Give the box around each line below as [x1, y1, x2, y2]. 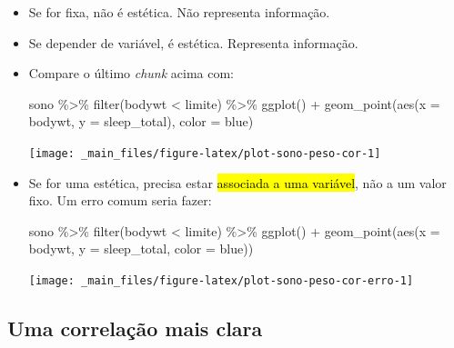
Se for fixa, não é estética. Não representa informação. [28, 3, 330, 21]
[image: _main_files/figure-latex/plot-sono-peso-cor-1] [28, 146, 381, 160]
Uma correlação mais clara [7, 314, 263, 343]
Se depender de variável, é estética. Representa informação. [28, 33, 358, 52]
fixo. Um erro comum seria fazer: [28, 191, 212, 210]
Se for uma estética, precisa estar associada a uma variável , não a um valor [28, 173, 447, 192]
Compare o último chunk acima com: [28, 64, 235, 83]
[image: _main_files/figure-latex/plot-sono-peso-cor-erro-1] [28, 274, 414, 287]
